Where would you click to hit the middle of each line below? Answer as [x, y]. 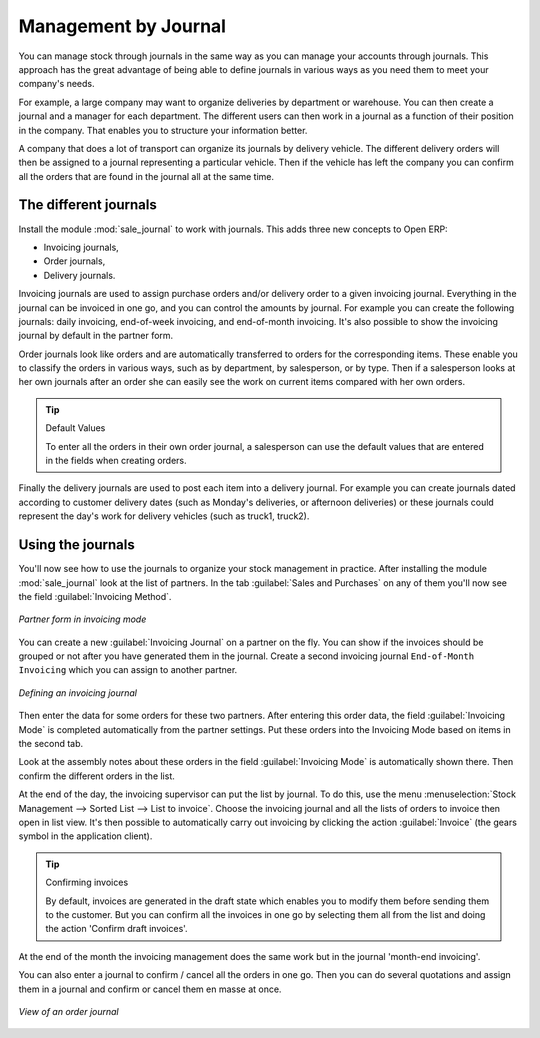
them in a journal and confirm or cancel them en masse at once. [150, 989]
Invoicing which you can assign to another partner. [128, 670]
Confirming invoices [87, 882]
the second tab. [51, 744]
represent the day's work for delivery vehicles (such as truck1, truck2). [164, 516]
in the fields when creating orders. [116, 461]
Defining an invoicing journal [77, 692]
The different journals [87, 205]
